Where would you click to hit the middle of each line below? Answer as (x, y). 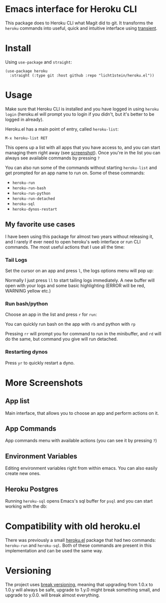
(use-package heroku (27, 71)
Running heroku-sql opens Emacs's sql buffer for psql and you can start (79, 501)
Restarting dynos (27, 352)
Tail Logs (16, 260)
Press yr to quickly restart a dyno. (40, 363)
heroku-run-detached (34, 199)
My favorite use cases (40, 225)
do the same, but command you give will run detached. (61, 339)
